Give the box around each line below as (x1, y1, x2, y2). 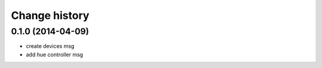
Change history (11, 9, 89, 22)
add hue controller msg (26, 51, 83, 58)
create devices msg (26, 43, 75, 50)
